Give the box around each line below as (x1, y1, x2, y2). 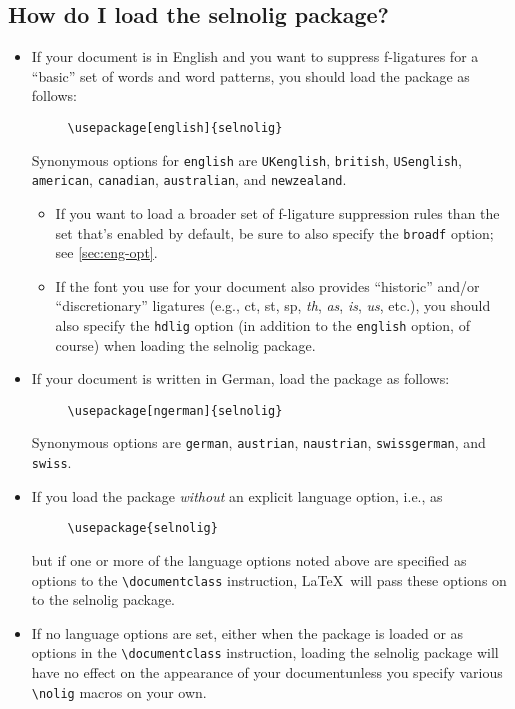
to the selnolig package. (31, 589, 175, 610)
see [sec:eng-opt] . (55, 242, 158, 263)
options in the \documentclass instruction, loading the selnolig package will (31, 642, 499, 663)
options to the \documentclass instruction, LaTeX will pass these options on (31, 569, 507, 590)
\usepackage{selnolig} (67, 521, 218, 536)
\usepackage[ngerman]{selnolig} (67, 403, 283, 418)
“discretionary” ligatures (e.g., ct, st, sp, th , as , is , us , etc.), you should (55, 295, 491, 316)
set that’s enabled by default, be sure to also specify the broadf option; (55, 222, 494, 243)
